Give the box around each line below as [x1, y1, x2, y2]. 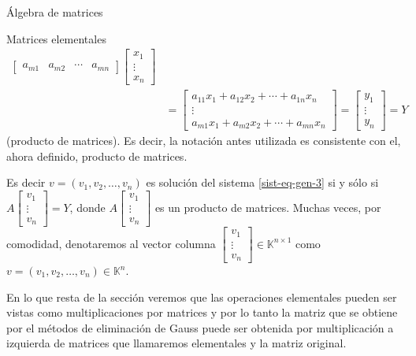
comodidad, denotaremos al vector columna [6, 235, 216, 251]
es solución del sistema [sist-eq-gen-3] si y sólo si [146, 174, 379, 191]
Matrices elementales [6, 30, 106, 46]
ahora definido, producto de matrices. [6, 147, 188, 164]
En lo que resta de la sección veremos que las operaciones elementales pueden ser [6, 288, 397, 305]
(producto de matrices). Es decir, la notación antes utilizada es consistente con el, [6, 132, 401, 149]
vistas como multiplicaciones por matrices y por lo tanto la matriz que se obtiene [6, 304, 398, 321]
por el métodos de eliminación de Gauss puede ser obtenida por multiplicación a [6, 319, 394, 336]
